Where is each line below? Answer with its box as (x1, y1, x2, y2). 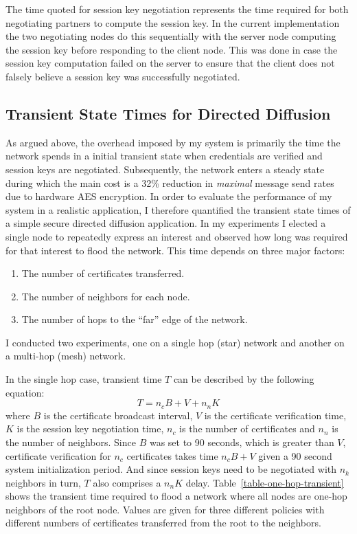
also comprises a (93, 475, 161, 489)
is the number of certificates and (179, 421, 315, 436)
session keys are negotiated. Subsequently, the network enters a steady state (5, 162, 325, 176)
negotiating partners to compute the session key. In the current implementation (5, 15, 340, 30)
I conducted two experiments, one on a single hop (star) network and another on (5, 335, 345, 349)
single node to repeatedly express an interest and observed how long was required (5, 229, 348, 243)
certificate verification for (5, 448, 111, 463)
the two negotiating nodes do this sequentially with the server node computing (5, 29, 336, 43)
